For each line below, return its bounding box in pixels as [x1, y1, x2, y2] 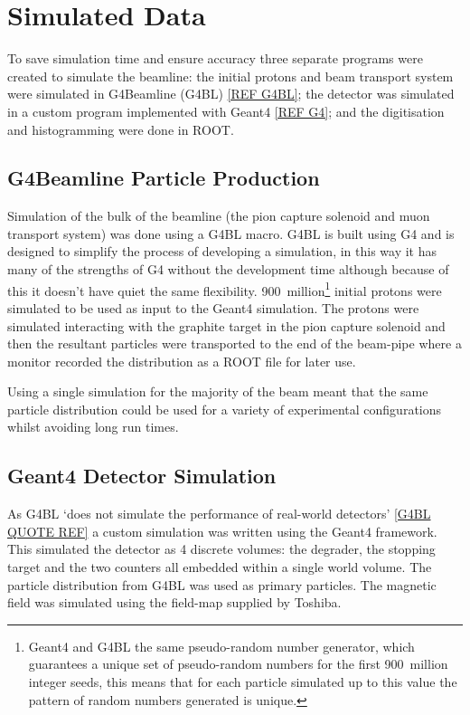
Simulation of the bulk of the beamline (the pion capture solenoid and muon [7, 206, 430, 225]
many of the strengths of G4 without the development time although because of [7, 260, 449, 279]
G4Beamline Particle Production [7, 164, 320, 192]
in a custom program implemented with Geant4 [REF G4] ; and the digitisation [7, 101, 445, 120]
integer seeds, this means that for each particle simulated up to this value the [28, 672, 457, 691]
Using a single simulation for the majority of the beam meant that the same [7, 382, 428, 401]
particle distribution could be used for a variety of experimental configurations [7, 399, 442, 418]
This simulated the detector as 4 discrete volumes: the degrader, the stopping [7, 539, 436, 558]
